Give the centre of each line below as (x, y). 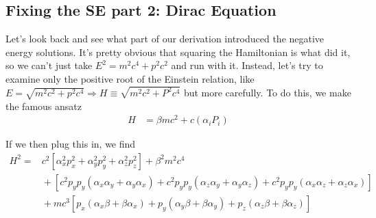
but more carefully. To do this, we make (267, 92)
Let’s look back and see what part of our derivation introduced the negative (165, 39)
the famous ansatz (44, 106)
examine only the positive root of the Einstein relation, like (130, 78)
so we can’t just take (49, 65)
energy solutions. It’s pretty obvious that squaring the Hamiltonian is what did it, (178, 52)
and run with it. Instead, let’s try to (247, 65)
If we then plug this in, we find (71, 144)
